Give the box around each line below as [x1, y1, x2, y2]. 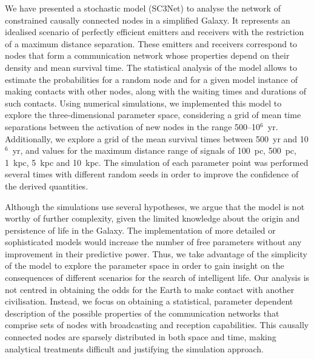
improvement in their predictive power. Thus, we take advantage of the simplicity [5, 247, 307, 260]
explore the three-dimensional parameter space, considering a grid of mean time [5, 108, 301, 121]
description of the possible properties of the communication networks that [5, 306, 279, 319]
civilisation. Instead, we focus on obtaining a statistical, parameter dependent [5, 295, 293, 308]
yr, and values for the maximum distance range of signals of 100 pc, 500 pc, [12, 144, 296, 157]
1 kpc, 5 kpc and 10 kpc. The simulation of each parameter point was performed [5, 156, 309, 168]
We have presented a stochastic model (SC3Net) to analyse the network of [5, 2, 281, 14]
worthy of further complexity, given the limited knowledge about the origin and [5, 212, 300, 225]
